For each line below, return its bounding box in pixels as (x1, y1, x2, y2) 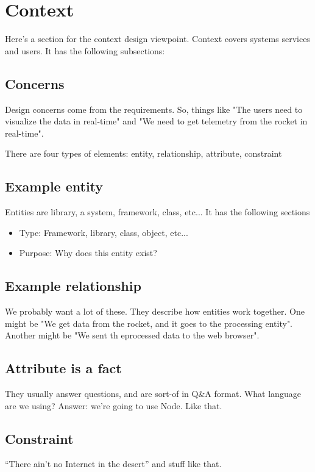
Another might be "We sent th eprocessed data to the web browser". (5, 329, 260, 341)
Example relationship (5, 276, 141, 295)
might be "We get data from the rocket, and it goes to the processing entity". (5, 316, 293, 329)
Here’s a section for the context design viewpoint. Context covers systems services (5, 32, 310, 45)
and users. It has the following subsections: (5, 44, 165, 57)
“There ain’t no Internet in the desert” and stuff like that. (5, 457, 222, 470)
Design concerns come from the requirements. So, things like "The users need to (5, 102, 303, 115)
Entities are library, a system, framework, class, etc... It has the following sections (5, 206, 310, 218)
